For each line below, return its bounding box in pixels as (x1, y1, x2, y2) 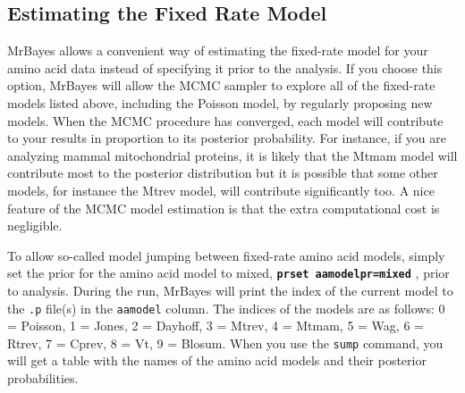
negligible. (7, 216, 63, 235)
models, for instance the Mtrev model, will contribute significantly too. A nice (7, 180, 435, 199)
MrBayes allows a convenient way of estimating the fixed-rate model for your (7, 41, 428, 60)
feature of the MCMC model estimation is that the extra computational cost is (7, 198, 440, 217)
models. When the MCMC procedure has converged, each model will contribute (7, 111, 444, 130)
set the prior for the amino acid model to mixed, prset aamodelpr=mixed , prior (7, 263, 450, 282)
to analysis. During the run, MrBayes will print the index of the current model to (7, 280, 453, 299)
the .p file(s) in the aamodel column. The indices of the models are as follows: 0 (7, 298, 445, 317)
